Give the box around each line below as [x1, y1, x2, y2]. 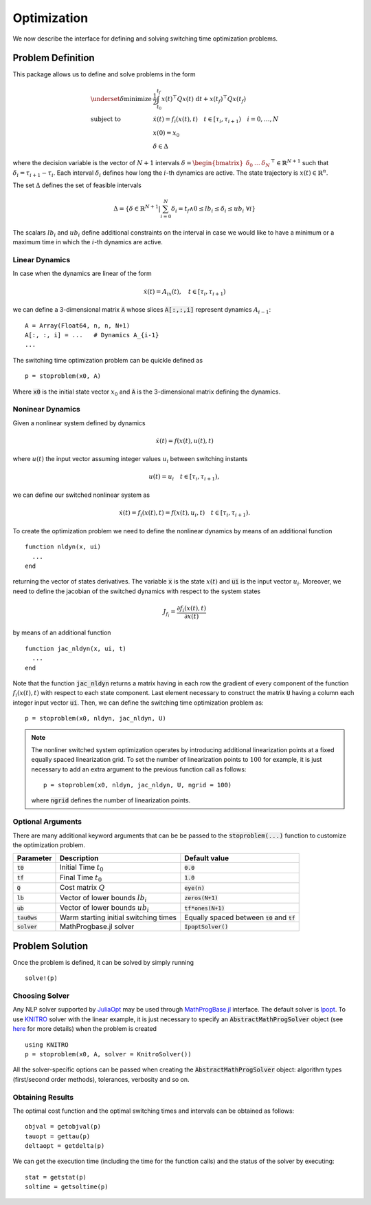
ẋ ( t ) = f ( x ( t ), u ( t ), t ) [155, 437, 214, 445]
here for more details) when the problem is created [12, 1025, 157, 1033]
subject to [90, 115, 122, 123]
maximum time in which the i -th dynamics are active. [12, 238, 163, 246]
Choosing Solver [12, 991, 70, 1001]
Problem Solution [12, 940, 89, 952]
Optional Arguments [12, 817, 82, 827]
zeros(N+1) [184, 895, 218, 902]
